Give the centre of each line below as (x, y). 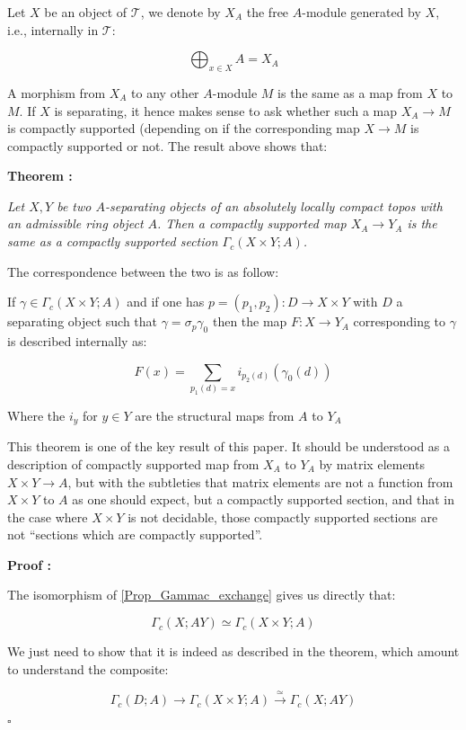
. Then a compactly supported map (252, 223)
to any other (165, 92)
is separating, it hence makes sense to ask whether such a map (226, 110)
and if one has (166, 302)
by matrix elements (372, 463)
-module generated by (361, 11)
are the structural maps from (215, 415)
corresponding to (400, 321)
